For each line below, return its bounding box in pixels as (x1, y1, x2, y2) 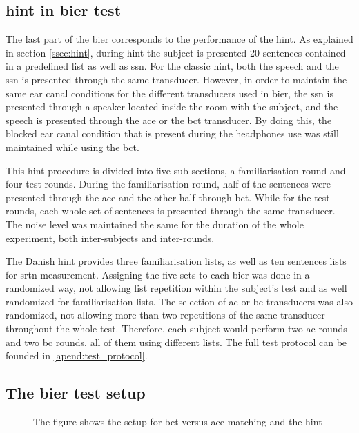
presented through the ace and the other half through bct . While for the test (6, 190, 330, 204)
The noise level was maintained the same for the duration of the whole (6, 216, 304, 231)
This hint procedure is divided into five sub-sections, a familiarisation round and (6, 163, 346, 177)
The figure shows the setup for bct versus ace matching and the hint (33, 414, 322, 429)
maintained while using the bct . (6, 139, 139, 154)
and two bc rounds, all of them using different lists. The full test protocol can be (6, 334, 347, 349)
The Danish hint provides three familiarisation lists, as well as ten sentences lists (6, 254, 347, 268)
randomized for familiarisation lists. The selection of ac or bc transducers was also (6, 294, 353, 308)
